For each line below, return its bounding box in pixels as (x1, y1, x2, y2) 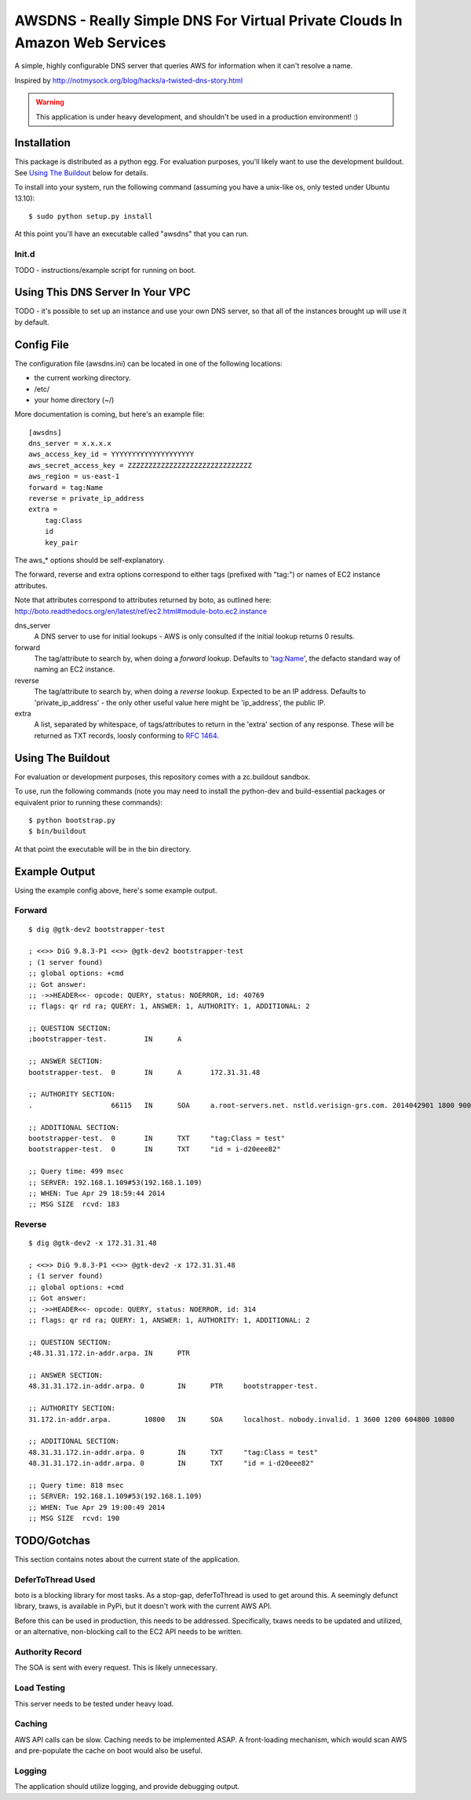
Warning (35, 98, 64, 107)
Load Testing (14, 1683, 66, 1694)
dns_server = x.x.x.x (28, 439, 111, 448)
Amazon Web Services (14, 34, 166, 51)
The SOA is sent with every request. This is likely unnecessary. (14, 1663, 217, 1673)
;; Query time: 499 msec (28, 1167, 124, 1176)
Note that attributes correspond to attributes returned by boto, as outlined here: (14, 595, 272, 605)
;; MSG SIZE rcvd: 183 (28, 1200, 120, 1209)
